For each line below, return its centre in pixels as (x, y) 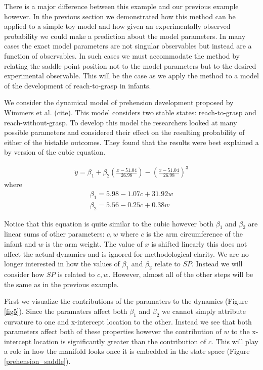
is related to (76, 274)
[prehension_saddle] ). (37, 361)
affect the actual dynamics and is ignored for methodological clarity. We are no (126, 253)
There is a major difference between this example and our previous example (121, 6)
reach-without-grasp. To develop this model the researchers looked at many (121, 122)
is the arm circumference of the (194, 234)
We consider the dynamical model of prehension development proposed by (119, 102)
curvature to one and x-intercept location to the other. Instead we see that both (128, 321)
